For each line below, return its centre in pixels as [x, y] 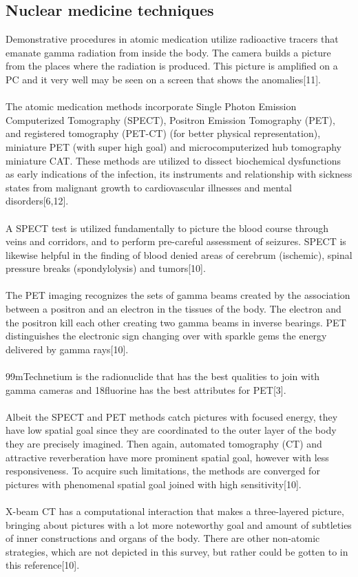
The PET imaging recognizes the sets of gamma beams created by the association [178, 295]
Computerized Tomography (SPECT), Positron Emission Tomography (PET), [170, 119]
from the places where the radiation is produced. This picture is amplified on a [172, 66]
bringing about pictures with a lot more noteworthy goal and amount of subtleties [179, 524]
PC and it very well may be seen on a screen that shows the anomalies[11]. [163, 79]
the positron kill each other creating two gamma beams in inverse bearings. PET [176, 322]
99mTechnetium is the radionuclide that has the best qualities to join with [163, 376]
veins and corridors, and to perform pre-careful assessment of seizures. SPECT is [176, 241]
